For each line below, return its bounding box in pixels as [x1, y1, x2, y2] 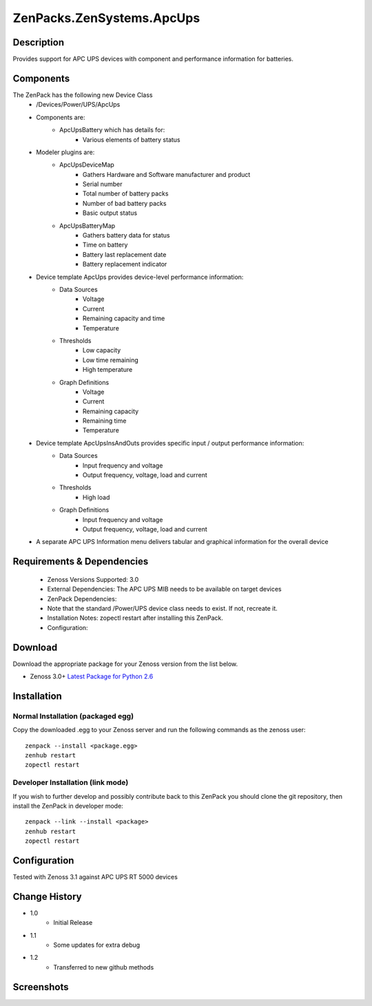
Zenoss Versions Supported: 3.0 [47, 575, 139, 583]
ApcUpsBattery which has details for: [59, 126, 165, 134]
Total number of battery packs [83, 189, 169, 198]
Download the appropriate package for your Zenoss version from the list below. [12, 660, 238, 668]
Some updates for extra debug [53, 941, 141, 950]
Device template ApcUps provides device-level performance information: [36, 273, 244, 281]
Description [12, 36, 65, 48]
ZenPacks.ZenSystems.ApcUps [12, 10, 200, 25]
